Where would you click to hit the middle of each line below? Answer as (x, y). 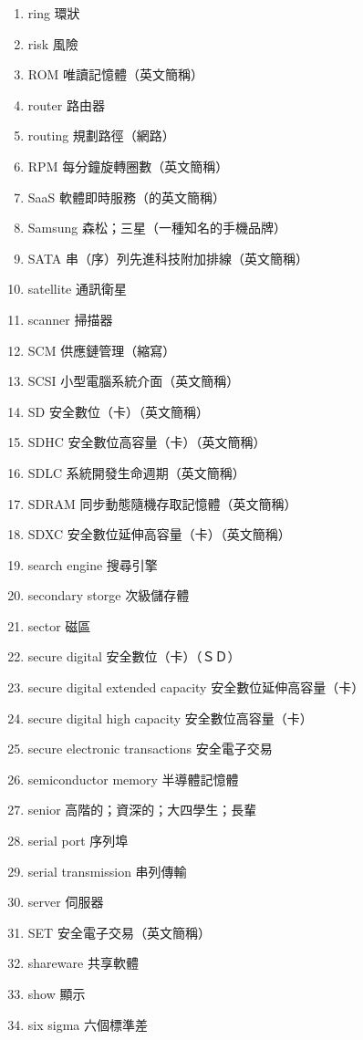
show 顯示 (57, 993)
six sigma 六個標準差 (88, 1024)
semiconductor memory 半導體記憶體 (133, 779)
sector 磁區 (59, 625)
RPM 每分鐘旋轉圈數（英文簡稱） (128, 166)
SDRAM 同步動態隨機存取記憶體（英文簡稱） (162, 503)
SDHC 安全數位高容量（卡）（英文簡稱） (147, 442)
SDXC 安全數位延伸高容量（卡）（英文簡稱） (159, 534)
